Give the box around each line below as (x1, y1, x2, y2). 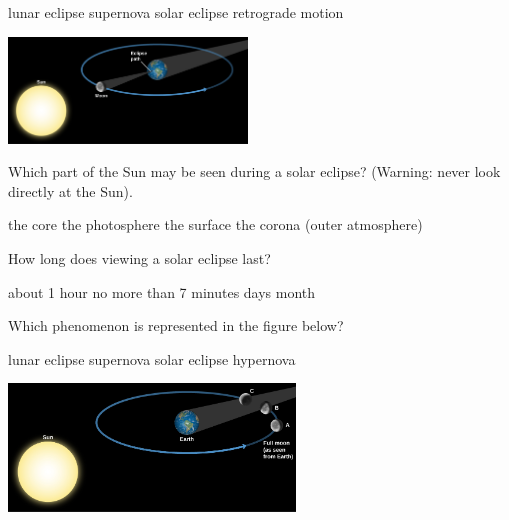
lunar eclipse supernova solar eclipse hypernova (8, 348, 296, 369)
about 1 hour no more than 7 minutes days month (8, 281, 316, 302)
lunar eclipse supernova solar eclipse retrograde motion (8, 2, 344, 22)
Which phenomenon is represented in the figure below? (8, 315, 344, 336)
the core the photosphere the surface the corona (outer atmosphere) (8, 214, 423, 235)
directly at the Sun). (8, 180, 133, 201)
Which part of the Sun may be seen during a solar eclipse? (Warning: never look (8, 161, 501, 182)
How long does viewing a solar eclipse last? (8, 248, 271, 269)
